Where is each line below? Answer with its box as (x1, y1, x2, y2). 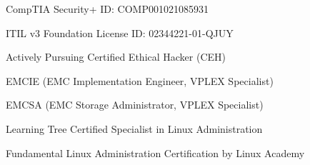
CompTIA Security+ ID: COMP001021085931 (6, 1, 209, 16)
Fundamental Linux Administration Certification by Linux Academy (6, 145, 305, 160)
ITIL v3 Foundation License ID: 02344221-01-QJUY (6, 25, 234, 40)
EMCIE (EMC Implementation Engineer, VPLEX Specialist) (6, 73, 274, 88)
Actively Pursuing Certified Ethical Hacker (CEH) (6, 49, 226, 64)
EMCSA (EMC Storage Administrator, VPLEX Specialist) (6, 97, 264, 112)
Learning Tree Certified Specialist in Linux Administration (6, 121, 263, 136)
